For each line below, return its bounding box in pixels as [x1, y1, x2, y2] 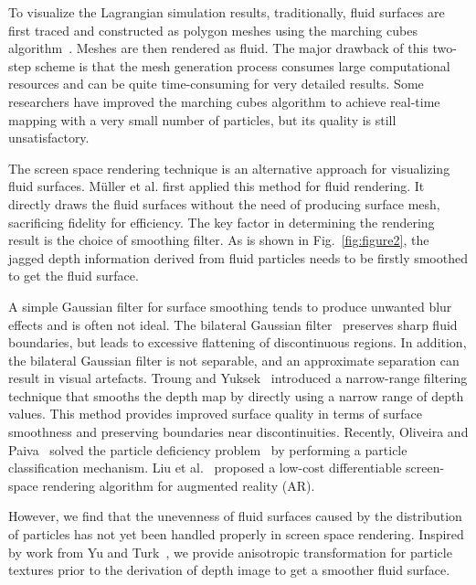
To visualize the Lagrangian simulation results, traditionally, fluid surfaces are [8, 3, 445, 21]
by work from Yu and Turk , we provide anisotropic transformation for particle [8, 542, 452, 561]
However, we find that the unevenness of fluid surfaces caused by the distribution [8, 506, 462, 526]
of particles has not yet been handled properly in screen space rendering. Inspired [8, 525, 464, 544]
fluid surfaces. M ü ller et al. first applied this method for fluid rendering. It [8, 176, 425, 196]
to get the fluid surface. [8, 266, 139, 285]
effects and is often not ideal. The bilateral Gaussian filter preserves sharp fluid [8, 314, 458, 334]
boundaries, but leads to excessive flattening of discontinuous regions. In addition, [8, 333, 467, 352]
